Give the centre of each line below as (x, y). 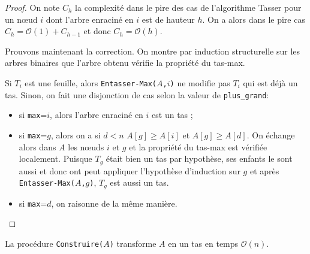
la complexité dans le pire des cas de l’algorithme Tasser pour (188, 7)
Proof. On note (32, 7)
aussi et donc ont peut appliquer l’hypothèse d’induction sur (130, 170)
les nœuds (86, 146)
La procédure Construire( (54, 243)
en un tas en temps (203, 243)
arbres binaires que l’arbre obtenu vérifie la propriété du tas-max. (125, 63)
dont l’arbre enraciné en (90, 19)
